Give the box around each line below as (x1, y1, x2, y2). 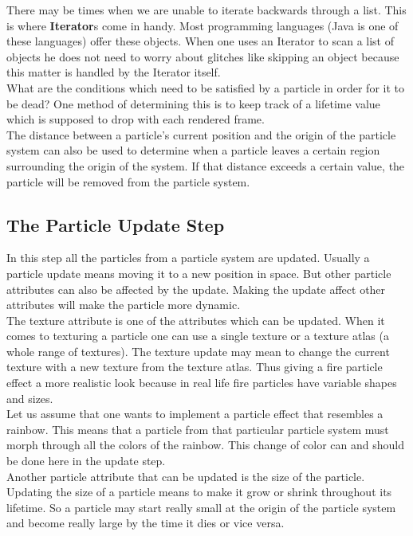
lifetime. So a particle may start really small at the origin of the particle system (6, 499, 396, 515)
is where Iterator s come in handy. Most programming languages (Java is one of (6, 17, 399, 33)
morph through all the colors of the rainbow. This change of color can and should (6, 436, 405, 453)
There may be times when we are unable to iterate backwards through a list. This (6, 2, 407, 18)
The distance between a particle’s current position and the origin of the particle (6, 126, 396, 143)
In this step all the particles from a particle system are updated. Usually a (6, 249, 370, 266)
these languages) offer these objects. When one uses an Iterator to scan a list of (6, 33, 394, 49)
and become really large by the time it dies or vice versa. (6, 514, 285, 531)
